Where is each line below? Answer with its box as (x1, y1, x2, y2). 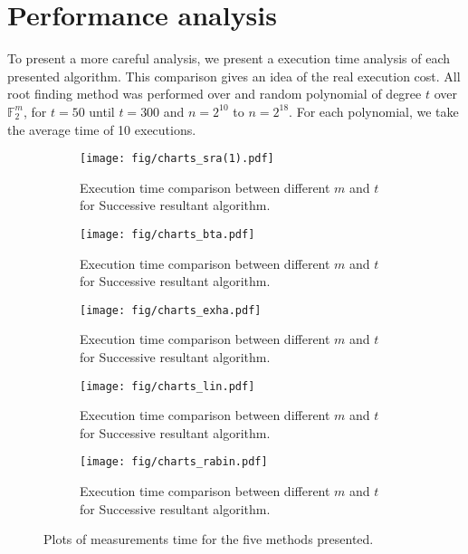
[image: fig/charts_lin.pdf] (80, 379, 255, 393)
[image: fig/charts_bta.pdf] (80, 227, 255, 241)
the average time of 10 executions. (7, 119, 196, 138)
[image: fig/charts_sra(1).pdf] (80, 152, 274, 166)
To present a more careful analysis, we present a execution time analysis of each (7, 49, 450, 68)
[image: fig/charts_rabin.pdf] (80, 455, 268, 469)
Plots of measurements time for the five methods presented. (43, 530, 374, 549)
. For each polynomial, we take (289, 101, 459, 120)
